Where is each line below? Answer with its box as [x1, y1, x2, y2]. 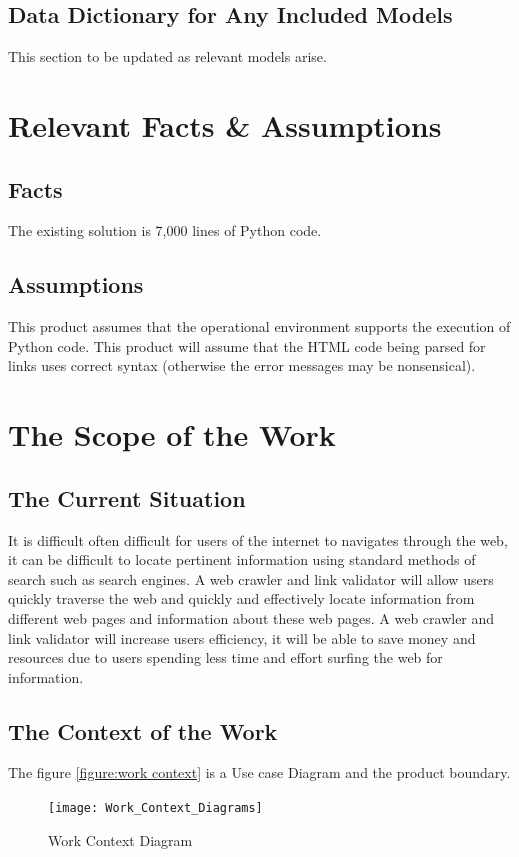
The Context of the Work [8, 715, 278, 746]
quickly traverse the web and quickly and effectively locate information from [8, 588, 475, 609]
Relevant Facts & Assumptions [8, 104, 442, 145]
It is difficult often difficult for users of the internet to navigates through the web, [8, 529, 508, 550]
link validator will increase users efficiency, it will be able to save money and [8, 627, 476, 648]
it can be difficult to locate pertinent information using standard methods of [8, 549, 476, 570]
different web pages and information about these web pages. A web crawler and [8, 607, 495, 628]
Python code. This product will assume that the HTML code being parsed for [8, 335, 486, 356]
